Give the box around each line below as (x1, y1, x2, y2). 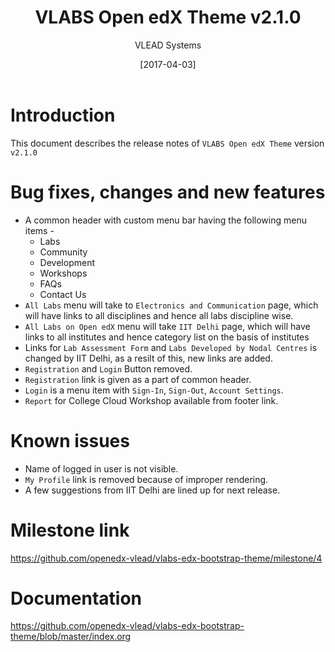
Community (39, 246, 88, 258)
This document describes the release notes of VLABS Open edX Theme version (10, 137, 325, 149)
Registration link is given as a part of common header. (24, 373, 252, 385)
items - (24, 224, 55, 236)
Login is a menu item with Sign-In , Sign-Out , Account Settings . (24, 384, 284, 396)
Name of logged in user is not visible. (24, 462, 179, 475)
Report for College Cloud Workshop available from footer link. (24, 394, 279, 406)
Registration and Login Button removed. (24, 362, 193, 375)
